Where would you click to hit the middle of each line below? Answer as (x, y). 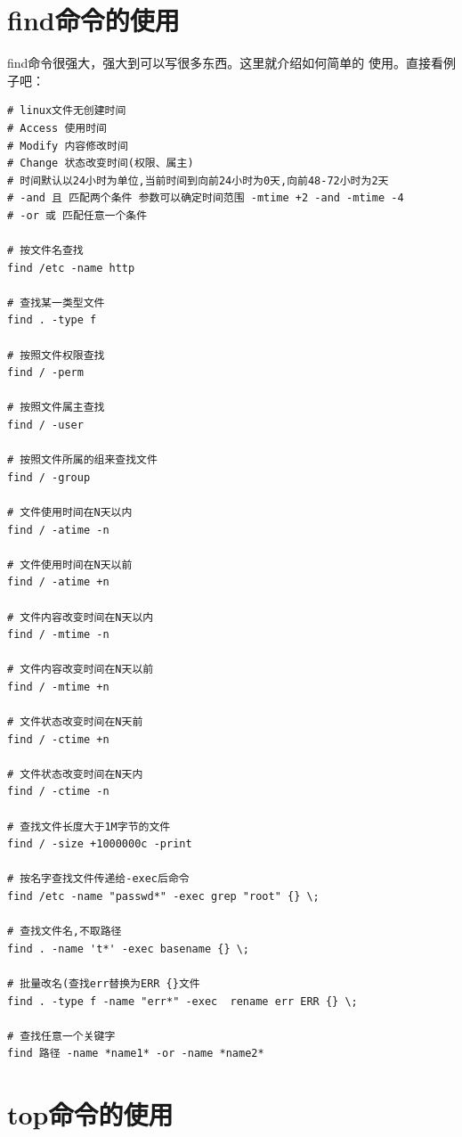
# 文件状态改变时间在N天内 (75, 774)
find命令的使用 (93, 20)
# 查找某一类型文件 (56, 303)
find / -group (49, 477)
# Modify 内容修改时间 (68, 146)
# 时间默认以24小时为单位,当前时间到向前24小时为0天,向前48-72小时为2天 (198, 180)
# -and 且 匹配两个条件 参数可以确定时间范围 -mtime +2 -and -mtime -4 (206, 198)
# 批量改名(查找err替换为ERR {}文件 (104, 984)
